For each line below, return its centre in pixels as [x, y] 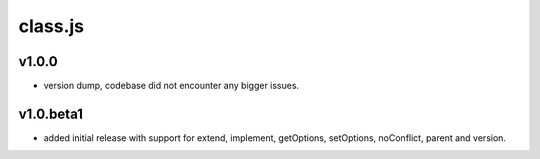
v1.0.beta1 [51, 113]
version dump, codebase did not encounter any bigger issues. [171, 86]
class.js [51, 26]
